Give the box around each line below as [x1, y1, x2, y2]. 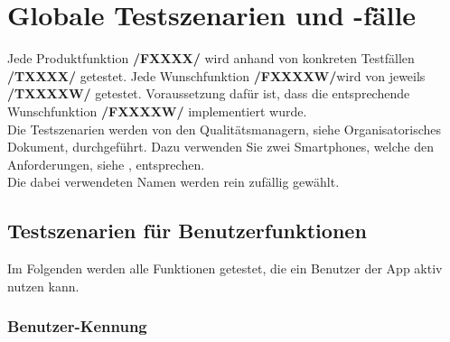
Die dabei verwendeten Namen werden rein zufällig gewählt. [7, 172, 340, 191]
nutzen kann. [7, 276, 80, 295]
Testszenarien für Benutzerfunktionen [7, 217, 367, 245]
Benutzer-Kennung [7, 315, 147, 337]
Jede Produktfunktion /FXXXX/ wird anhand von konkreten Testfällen [7, 49, 415, 68]
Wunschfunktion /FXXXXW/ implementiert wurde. [7, 101, 307, 120]
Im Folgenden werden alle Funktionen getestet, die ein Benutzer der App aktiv [7, 259, 443, 278]
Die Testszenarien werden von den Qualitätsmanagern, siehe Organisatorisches [7, 119, 442, 138]
